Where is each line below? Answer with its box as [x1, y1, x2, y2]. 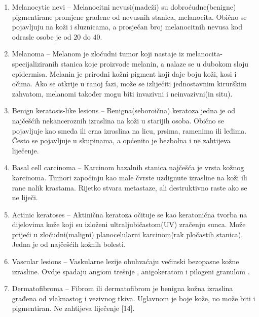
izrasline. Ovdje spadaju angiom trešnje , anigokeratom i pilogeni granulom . [12, 266, 250, 276]
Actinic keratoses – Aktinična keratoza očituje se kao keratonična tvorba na [12, 209, 247, 219]
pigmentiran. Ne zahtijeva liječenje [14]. [12, 303, 135, 313]
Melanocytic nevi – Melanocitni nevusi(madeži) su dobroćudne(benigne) [12, 2, 236, 12]
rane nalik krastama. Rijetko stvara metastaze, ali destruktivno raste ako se [12, 182, 247, 193]
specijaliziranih [12, 58, 58, 69]
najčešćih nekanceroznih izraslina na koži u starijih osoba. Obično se [12, 115, 224, 125]
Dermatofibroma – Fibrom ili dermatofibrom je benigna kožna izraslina [12, 283, 233, 294]
